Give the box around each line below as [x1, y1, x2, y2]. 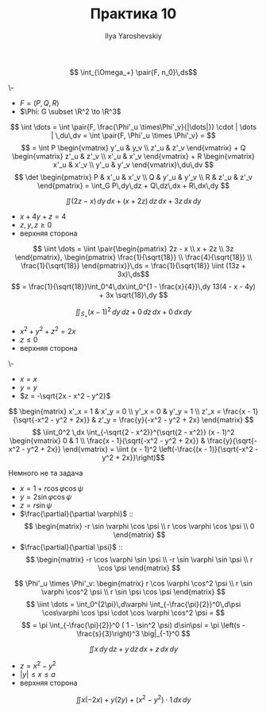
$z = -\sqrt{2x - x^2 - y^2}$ [19, 391, 111, 401]
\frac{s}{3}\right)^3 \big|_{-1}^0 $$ [76, 629, 191, 639]
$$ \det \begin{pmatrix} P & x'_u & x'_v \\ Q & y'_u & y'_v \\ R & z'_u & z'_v [14, 172, 253, 181]
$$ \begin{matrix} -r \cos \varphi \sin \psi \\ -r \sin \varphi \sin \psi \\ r [25, 554, 253, 565]
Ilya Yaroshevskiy [104, 31, 163, 41]
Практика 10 [90, 5, 177, 23]
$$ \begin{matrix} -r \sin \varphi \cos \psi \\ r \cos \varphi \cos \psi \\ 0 [24, 522, 255, 531]
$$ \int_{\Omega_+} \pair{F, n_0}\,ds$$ [69, 67, 198, 76]
